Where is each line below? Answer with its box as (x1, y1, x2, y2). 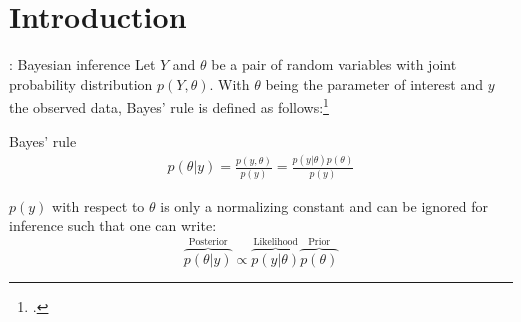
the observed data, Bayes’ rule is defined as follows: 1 (9, 94, 329, 117)
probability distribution (9, 73, 153, 94)
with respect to (52, 195, 145, 216)
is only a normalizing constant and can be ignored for (160, 195, 488, 216)
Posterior (188, 236, 228, 247)
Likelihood (253, 236, 298, 247)
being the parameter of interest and (265, 73, 484, 94)
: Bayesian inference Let (9, 54, 156, 75)
